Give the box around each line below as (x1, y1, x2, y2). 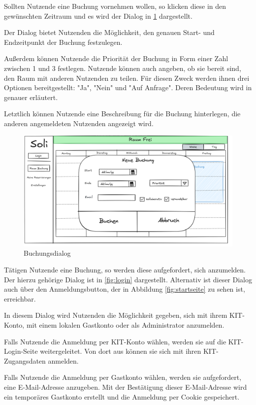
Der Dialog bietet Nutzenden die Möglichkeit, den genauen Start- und (4, 27, 215, 37)
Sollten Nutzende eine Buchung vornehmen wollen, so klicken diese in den (4, 1, 226, 11)
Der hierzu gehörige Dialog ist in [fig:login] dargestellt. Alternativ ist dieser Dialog (4, 274, 252, 284)
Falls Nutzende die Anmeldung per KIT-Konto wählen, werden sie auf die (4, 336, 226, 346)
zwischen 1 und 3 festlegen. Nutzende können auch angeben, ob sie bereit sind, (4, 63, 241, 73)
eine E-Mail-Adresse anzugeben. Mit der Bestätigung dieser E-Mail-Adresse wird (4, 381, 247, 392)
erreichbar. (4, 293, 36, 304)
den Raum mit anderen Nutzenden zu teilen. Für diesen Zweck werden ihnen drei (4, 72, 250, 83)
